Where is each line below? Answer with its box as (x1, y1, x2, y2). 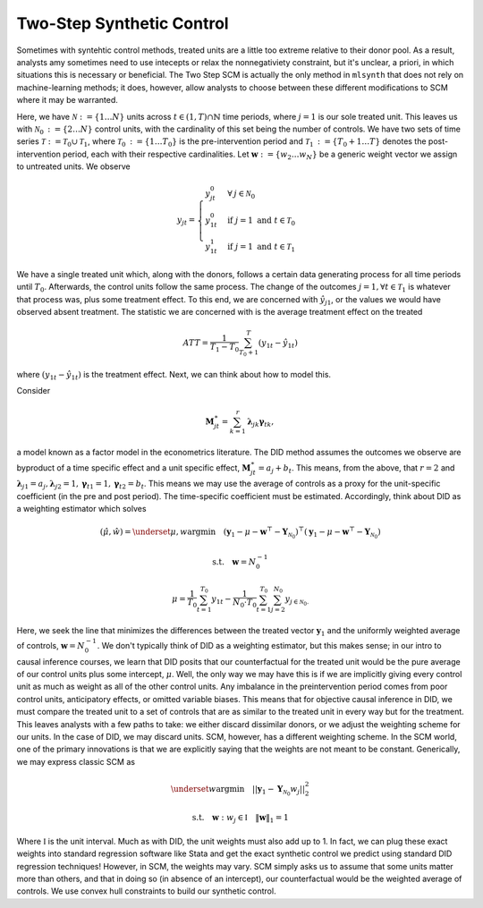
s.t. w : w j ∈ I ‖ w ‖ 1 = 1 (191, 812, 290, 825)
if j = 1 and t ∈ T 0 (226, 215, 295, 227)
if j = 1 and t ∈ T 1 (226, 242, 295, 254)
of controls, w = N (16, 640, 85, 650)
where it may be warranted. (16, 95, 118, 106)
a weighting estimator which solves (16, 504, 147, 514)
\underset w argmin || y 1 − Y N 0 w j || (170, 784, 306, 797)
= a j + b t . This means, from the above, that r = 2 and (258, 462, 455, 475)
